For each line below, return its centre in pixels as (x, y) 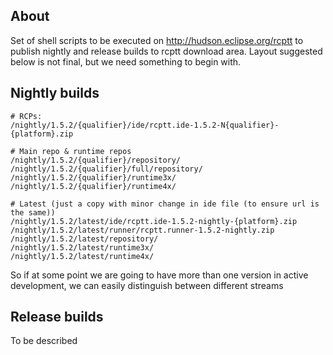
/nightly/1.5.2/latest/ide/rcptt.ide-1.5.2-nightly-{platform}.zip (154, 221)
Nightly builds (55, 93)
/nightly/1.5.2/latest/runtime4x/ (82, 256)
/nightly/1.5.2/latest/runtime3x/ (82, 247)
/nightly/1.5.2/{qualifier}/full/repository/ (106, 169)
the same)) (33, 212)
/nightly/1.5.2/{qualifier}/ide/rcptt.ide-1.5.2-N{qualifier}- (145, 125)
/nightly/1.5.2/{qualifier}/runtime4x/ (93, 186)
